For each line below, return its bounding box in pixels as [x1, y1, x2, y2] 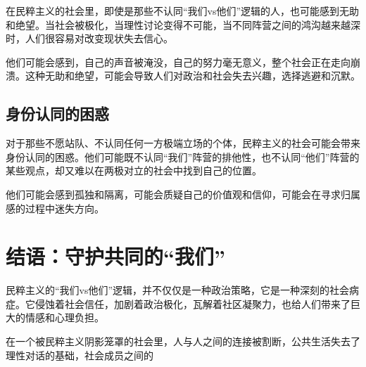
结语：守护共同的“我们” [6, 242, 225, 271]
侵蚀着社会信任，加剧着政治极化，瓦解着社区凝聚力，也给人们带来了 [34, 296, 351, 311]
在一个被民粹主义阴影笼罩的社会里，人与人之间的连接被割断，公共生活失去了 [6, 334, 360, 349]
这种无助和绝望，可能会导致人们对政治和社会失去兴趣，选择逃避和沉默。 [25, 68, 360, 83]
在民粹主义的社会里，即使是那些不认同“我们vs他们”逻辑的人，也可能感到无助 [6, 4, 360, 18]
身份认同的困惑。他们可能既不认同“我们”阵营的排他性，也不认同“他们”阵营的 [6, 149, 360, 164]
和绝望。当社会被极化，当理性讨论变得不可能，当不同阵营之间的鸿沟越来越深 [6, 17, 360, 32]
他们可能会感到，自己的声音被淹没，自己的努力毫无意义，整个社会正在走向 [6, 54, 351, 69]
